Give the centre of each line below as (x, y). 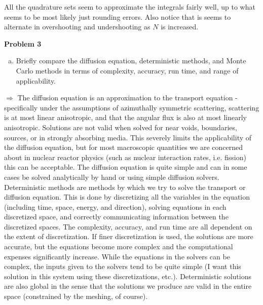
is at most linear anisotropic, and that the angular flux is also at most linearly (125, 117)
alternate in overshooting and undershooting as (77, 27)
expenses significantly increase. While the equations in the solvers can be (117, 256)
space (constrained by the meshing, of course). (76, 296)
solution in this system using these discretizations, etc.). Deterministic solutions (128, 276)
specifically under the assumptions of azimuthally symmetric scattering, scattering (132, 107)
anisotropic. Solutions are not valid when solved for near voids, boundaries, (121, 127)
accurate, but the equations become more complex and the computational (119, 246)
